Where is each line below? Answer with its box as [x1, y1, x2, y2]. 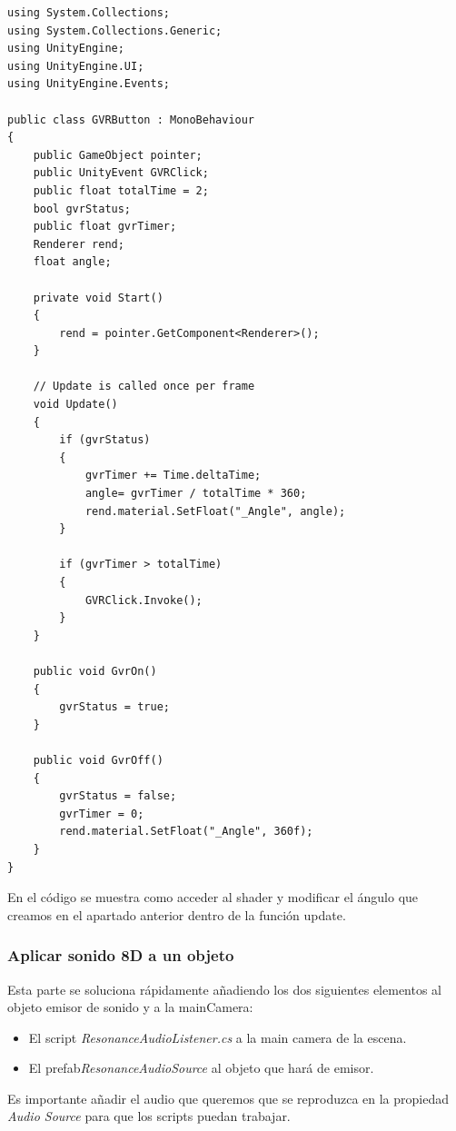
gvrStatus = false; [59, 789, 177, 803]
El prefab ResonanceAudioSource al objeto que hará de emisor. [28, 1058, 374, 1077]
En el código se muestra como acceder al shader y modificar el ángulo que [7, 888, 419, 907]
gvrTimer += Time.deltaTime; [84, 469, 262, 482]
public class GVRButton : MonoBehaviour [7, 113, 255, 126]
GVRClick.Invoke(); [84, 593, 203, 607]
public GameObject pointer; [33, 148, 203, 162]
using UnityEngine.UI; [7, 59, 144, 73]
